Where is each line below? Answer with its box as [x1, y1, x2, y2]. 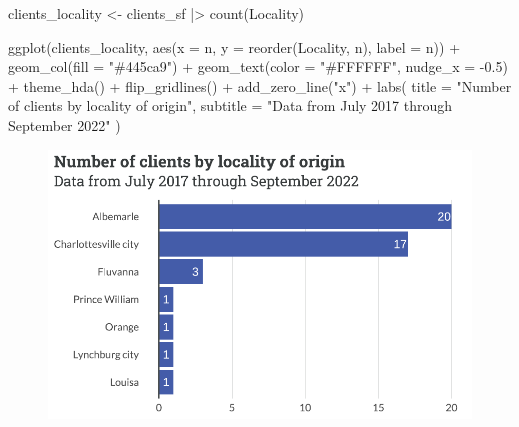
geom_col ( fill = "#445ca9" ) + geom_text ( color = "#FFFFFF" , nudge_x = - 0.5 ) [8, 56, 508, 77]
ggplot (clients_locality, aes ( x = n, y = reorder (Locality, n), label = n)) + [8, 36, 461, 57]
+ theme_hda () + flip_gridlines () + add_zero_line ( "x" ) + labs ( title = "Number [8, 75, 512, 96]
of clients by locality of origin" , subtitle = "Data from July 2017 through [8, 95, 453, 116]
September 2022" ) [8, 114, 121, 135]
